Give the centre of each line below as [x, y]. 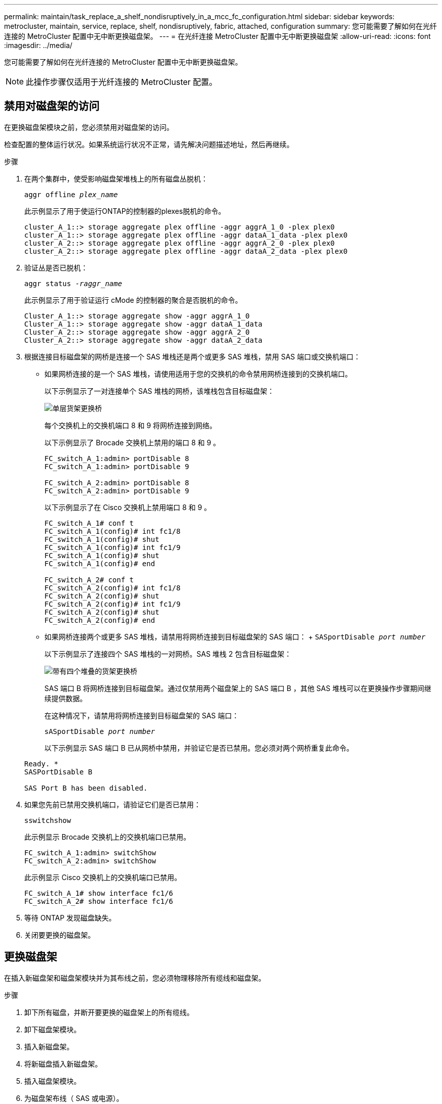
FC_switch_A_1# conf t [89, 523]
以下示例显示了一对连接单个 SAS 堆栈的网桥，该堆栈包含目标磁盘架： [159, 391]
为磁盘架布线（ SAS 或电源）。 [74, 1098]
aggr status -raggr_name [73, 283]
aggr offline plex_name [71, 194]
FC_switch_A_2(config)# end [100, 620]
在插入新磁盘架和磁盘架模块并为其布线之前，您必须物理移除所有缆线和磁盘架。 [135, 978]
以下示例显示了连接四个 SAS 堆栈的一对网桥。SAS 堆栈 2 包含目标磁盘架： [168, 654]
